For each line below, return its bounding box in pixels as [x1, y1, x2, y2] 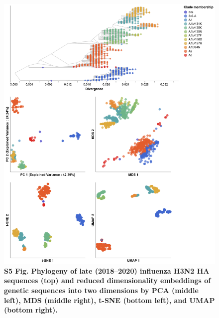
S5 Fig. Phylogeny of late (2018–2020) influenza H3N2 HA [4, 265, 210, 276]
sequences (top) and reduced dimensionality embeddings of [4, 275, 211, 286]
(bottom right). [4, 305, 58, 315]
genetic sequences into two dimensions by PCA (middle [4, 285, 199, 295]
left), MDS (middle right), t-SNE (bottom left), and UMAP [4, 295, 215, 305]
